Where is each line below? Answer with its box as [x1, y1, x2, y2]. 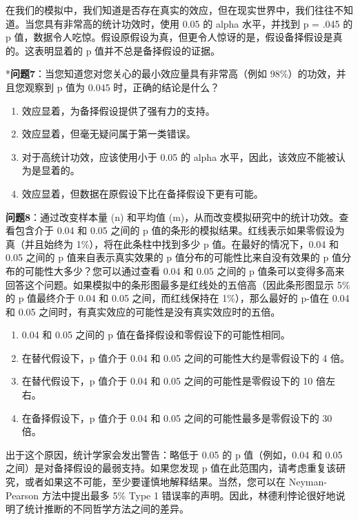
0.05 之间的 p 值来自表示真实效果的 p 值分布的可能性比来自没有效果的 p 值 [6, 250, 341, 264]
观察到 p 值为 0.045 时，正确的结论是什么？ [24, 79, 220, 94]
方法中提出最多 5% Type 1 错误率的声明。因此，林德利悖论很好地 [41, 488, 336, 502]
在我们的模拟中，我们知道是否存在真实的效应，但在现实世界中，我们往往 [6, 3, 334, 17]
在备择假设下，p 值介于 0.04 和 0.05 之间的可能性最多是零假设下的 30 [21, 410, 332, 425]
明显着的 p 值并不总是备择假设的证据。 [43, 43, 221, 57]
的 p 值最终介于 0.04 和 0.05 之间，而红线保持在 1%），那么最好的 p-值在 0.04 [6, 291, 350, 305]
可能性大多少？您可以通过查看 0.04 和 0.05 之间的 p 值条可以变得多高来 [24, 263, 345, 278]
